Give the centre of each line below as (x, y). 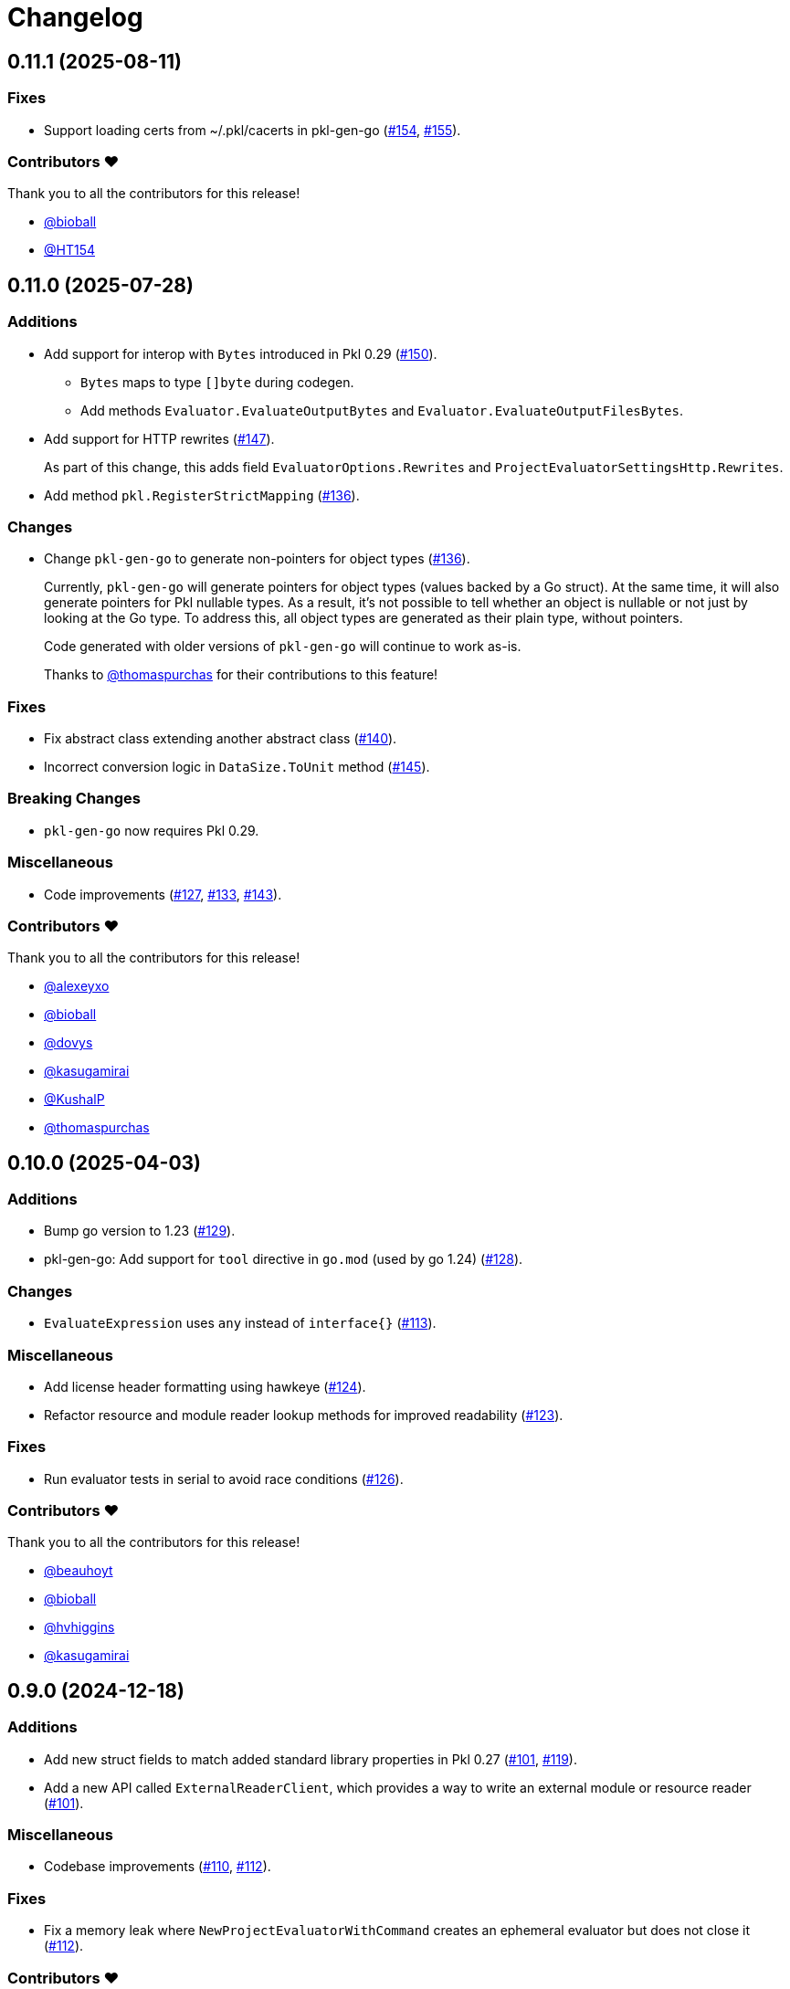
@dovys (68, 1043)
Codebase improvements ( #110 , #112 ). (158, 1867)
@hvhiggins (79, 1627)
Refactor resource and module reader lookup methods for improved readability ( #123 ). (304, 1415)
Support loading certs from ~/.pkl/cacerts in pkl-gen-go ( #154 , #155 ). (253, 130)
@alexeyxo (77, 986)
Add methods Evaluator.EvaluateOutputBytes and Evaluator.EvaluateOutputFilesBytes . (382, 410)
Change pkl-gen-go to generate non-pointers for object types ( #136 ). (257, 559)
